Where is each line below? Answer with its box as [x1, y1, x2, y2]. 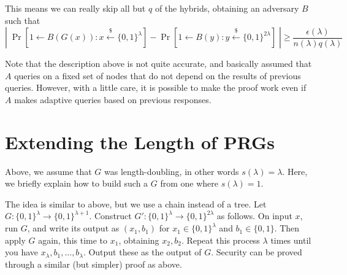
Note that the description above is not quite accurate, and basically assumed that [5, 57, 312, 70]
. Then [274, 222, 300, 234]
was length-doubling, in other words [104, 165, 239, 177]
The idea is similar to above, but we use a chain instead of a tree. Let [5, 197, 267, 210]
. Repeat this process [181, 233, 260, 246]
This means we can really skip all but [5, 2, 146, 14]
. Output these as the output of [83, 246, 202, 258]
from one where [160, 177, 218, 190]
